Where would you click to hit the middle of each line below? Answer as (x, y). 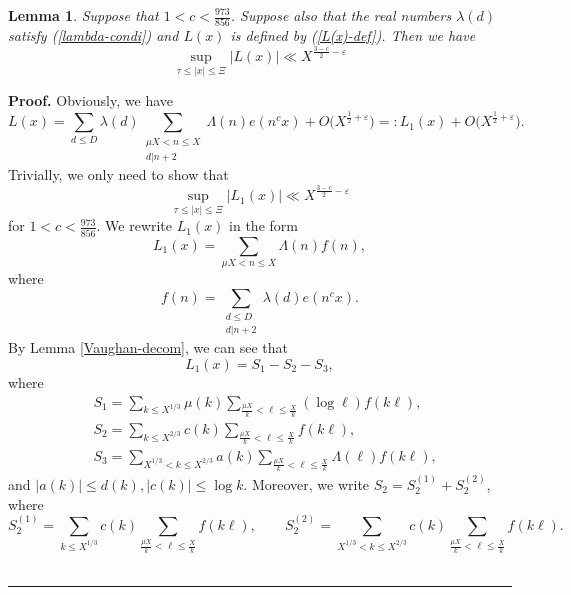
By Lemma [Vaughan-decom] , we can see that (148, 347)
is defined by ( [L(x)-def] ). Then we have (353, 35)
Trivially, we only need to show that (118, 174)
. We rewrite (134, 225)
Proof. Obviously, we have (90, 100)
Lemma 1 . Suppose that (83, 15)
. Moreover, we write (306, 483)
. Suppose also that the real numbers (341, 15)
